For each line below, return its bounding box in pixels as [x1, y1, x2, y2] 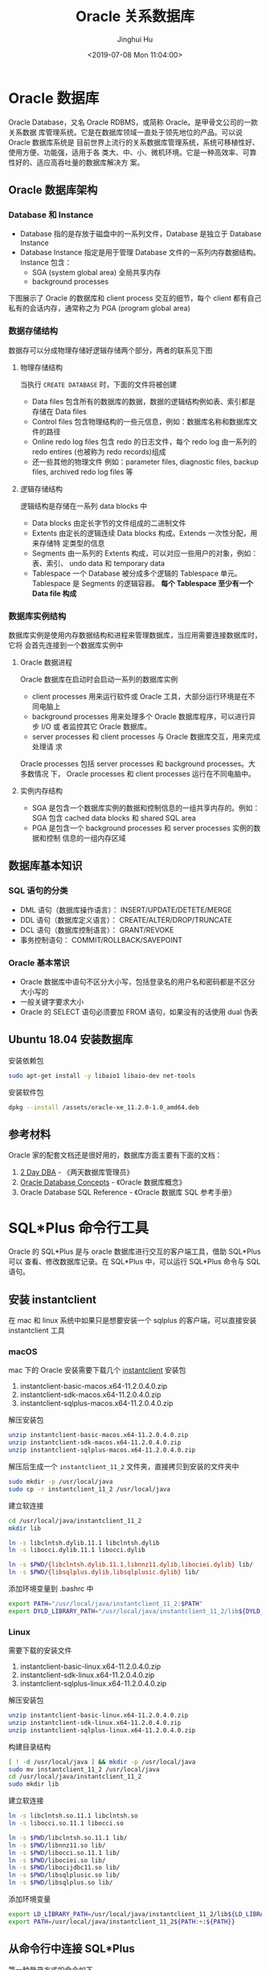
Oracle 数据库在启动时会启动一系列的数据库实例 [19, 674, 178, 684]
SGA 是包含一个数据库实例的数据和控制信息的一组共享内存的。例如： [31, 803, 260, 813]
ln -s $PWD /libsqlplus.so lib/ [8, 1878, 113, 1887]
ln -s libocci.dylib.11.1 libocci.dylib [8, 1546, 146, 1554]
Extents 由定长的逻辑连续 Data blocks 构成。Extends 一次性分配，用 [31, 528, 258, 538]
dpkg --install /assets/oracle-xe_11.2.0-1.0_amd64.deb [8, 1103, 199, 1112]
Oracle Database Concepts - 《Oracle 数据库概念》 [19, 1177, 186, 1187]
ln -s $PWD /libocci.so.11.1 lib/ [8, 1849, 121, 1857]
